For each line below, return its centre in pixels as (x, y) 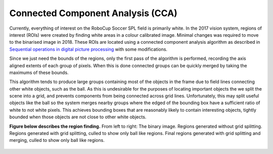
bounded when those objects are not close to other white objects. (78, 117)
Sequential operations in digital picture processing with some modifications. (88, 49)
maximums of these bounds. (39, 72)
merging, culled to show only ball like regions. (57, 140)
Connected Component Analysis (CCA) (94, 13)
